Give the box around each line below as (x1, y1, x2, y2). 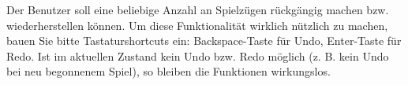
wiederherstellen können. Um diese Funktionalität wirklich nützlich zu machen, (6, 17, 388, 33)
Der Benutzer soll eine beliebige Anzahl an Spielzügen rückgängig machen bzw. (6, 2, 389, 17)
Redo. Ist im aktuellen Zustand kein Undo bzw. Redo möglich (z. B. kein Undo (6, 47, 389, 64)
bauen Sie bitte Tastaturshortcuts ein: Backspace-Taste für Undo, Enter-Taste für (6, 32, 402, 49)
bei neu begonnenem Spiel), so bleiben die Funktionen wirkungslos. (6, 63, 331, 79)
